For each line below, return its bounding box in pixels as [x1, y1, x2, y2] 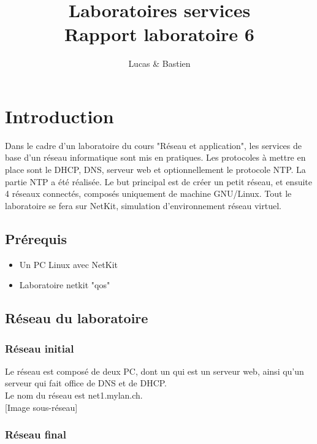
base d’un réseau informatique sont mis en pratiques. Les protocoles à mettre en [5, 151, 306, 164]
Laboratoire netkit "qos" [19, 278, 110, 291]
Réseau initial [5, 340, 74, 356]
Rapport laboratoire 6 [64, 21, 254, 47]
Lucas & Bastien [128, 57, 191, 70]
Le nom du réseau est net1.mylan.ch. [5, 388, 143, 401]
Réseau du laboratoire [5, 308, 148, 327]
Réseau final [5, 427, 66, 442]
